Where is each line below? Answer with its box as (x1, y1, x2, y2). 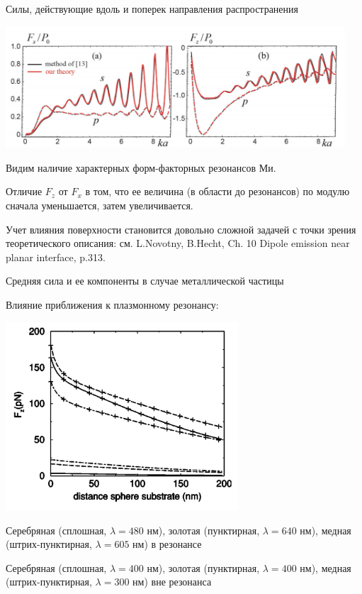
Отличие (6, 184, 43, 199)
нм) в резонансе (132, 537, 202, 551)
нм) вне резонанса (132, 574, 212, 589)
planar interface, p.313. (6, 249, 106, 264)
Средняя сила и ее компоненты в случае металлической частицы (6, 273, 284, 288)
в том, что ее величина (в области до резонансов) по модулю (85, 184, 350, 199)
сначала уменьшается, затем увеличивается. (6, 197, 193, 212)
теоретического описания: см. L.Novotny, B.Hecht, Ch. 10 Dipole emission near (6, 236, 350, 251)
